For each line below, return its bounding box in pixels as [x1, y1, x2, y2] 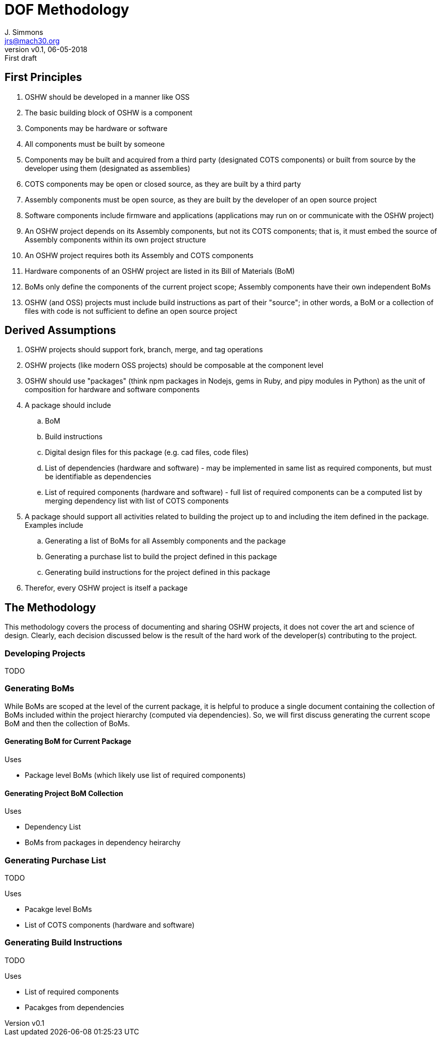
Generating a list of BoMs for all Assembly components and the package [45, 536, 286, 546]
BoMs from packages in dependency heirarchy [25, 838, 181, 847]
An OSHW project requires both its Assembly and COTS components [25, 251, 254, 260]
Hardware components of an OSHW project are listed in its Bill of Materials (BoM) [25, 266, 295, 275]
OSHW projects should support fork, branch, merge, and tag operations [25, 345, 263, 354]
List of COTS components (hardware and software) [25, 920, 194, 929]
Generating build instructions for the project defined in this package [45, 568, 270, 577]
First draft [5, 53, 37, 62]
